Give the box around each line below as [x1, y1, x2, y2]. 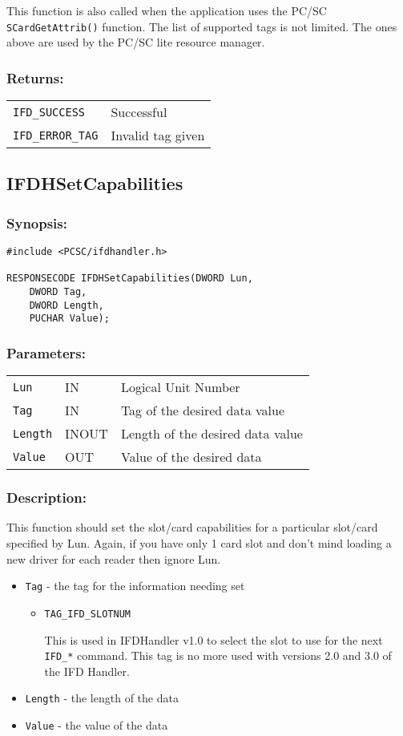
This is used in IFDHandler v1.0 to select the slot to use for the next [44, 631, 383, 648]
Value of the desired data [120, 447, 262, 467]
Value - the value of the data [25, 717, 168, 734]
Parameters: [6, 342, 87, 362]
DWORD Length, [29, 299, 104, 311]
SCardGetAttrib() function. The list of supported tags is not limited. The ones [6, 18, 397, 34]
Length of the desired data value [120, 424, 303, 443]
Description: [6, 487, 87, 508]
